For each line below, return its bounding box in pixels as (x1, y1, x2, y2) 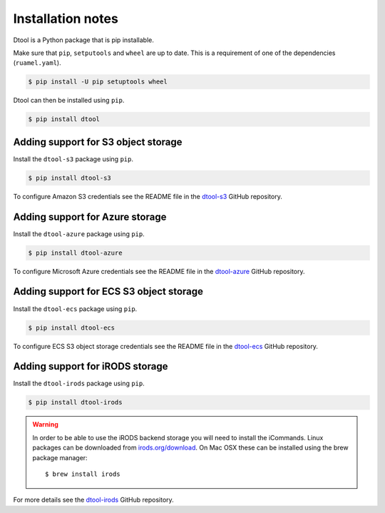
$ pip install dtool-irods (28, 398, 123, 407)
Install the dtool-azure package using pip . (13, 229, 145, 238)
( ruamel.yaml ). (13, 59, 61, 67)
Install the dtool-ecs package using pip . (13, 304, 138, 313)
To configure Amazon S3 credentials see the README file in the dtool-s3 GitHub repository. (13, 192, 283, 200)
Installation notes (13, 11, 119, 26)
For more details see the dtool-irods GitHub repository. (13, 496, 174, 504)
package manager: (32, 453, 88, 462)
